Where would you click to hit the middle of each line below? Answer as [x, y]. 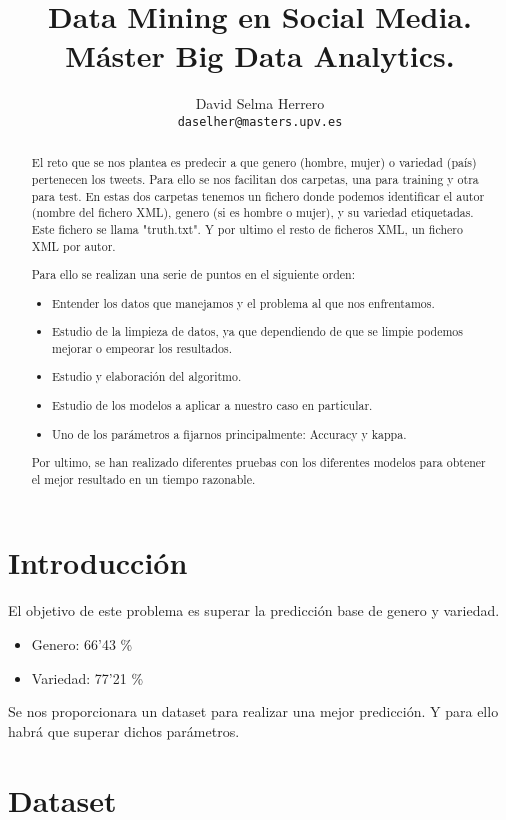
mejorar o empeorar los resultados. [142, 347]
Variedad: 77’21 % [87, 677]
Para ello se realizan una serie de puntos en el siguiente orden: [193, 274]
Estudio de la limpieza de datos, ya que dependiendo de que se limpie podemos [257, 331]
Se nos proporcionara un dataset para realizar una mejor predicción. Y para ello [253, 711]
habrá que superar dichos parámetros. [124, 730]
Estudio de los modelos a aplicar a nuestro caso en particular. [212, 405]
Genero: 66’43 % [82, 643]
